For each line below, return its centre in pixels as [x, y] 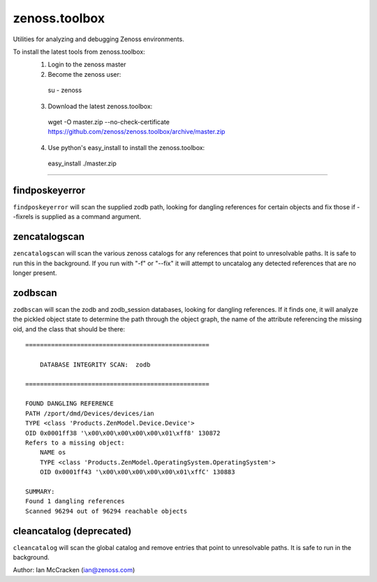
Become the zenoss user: [84, 74]
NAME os [53, 453]
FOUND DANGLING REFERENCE [70, 404]
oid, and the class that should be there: [69, 329]
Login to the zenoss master [87, 65]
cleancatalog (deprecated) [72, 531]
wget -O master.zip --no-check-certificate [109, 121]
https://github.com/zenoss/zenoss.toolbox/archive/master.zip [136, 132]
